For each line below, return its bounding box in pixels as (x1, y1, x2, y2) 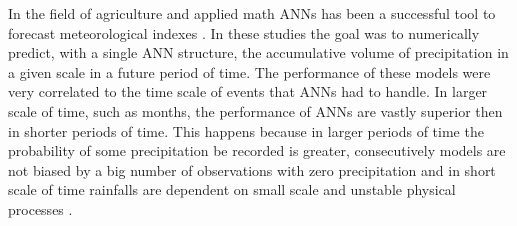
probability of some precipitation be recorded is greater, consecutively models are (8, 140, 506, 161)
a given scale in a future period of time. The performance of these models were (8, 61, 491, 82)
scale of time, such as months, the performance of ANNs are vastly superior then (8, 100, 503, 121)
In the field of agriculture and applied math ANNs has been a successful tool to (8, 3, 496, 23)
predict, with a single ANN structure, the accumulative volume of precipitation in (8, 42, 509, 63)
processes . (8, 198, 73, 219)
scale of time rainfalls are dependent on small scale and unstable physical (8, 179, 456, 200)
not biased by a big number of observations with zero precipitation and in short (8, 159, 496, 180)
